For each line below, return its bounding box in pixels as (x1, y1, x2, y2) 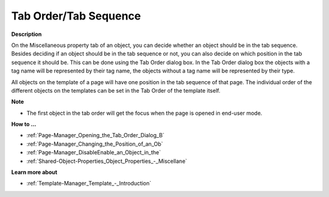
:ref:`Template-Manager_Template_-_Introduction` (26, 180, 152, 187)
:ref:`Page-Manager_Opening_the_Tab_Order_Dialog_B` (26, 132, 164, 139)
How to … (11, 121, 37, 128)
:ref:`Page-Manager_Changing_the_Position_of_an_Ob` (26, 140, 163, 148)
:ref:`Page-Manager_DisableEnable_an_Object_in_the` (26, 149, 161, 156)
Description (11, 30, 42, 38)
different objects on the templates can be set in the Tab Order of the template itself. (11, 87, 221, 94)
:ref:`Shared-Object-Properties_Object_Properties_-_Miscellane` (26, 157, 188, 165)
